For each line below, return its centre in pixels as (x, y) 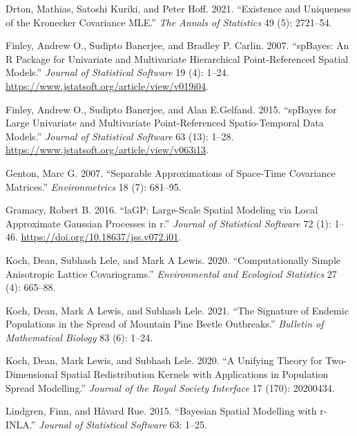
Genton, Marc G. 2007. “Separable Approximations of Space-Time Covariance (171, 172)
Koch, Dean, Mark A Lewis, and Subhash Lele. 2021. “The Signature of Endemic (177, 310)
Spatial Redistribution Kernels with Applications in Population (194, 374)
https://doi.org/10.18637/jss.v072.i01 (100, 237)
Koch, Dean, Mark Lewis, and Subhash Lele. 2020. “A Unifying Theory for (164, 360)
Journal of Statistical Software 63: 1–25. (123, 424)
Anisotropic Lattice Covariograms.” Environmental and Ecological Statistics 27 (171, 273)
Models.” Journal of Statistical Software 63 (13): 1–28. (120, 136)
